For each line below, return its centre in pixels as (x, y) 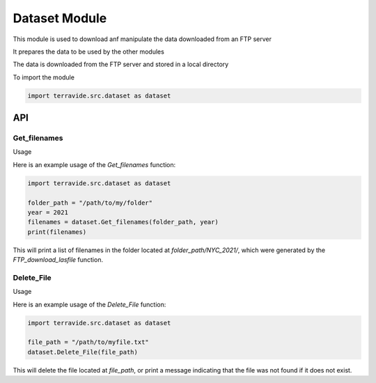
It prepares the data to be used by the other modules (89, 52)
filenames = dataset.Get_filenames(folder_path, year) (123, 222)
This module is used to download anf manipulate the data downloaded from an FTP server (142, 39)
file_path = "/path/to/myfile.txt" (88, 342)
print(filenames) (57, 232)
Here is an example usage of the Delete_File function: (89, 304)
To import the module (44, 77)
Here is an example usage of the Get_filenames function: (94, 164)
